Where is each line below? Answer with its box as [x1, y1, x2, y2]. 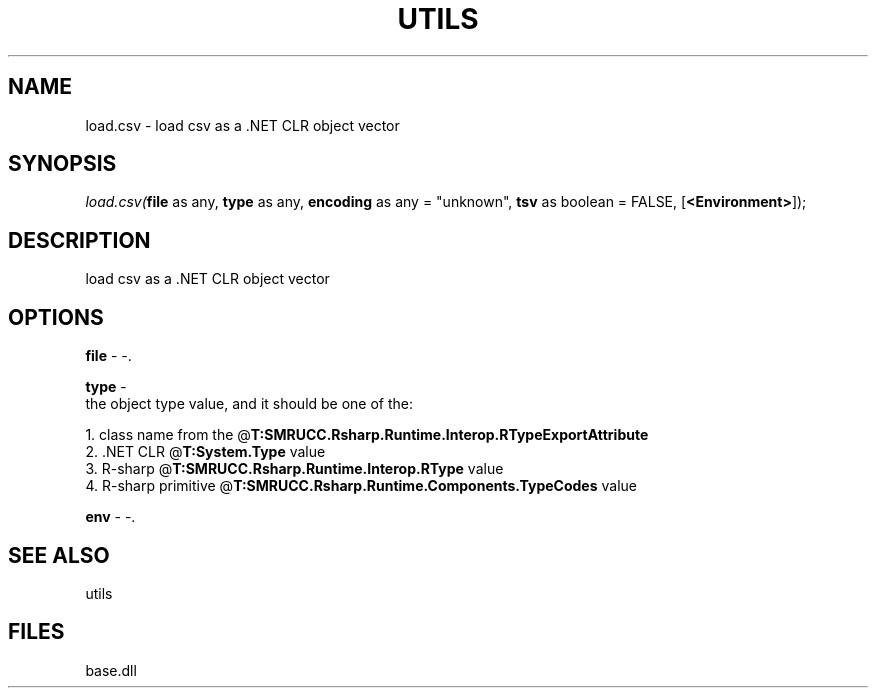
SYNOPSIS [8, 151, 117, 177]
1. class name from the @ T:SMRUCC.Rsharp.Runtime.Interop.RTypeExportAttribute [85, 426, 649, 444]
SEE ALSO [8, 542, 110, 568]
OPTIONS [8, 304, 104, 330]
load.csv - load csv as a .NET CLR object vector [85, 116, 400, 134]
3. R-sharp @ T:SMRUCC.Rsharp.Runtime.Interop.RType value [85, 460, 504, 478]
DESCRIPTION [8, 227, 151, 253]
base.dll [85, 661, 137, 679]
